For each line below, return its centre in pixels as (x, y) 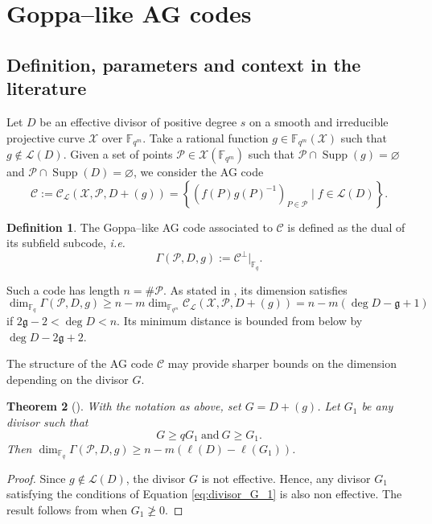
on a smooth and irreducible (319, 121)
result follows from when (67, 510)
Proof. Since (36, 478)
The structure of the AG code (80, 363)
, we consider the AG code (199, 172)
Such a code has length (63, 289)
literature (47, 88)
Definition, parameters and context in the (184, 64)
